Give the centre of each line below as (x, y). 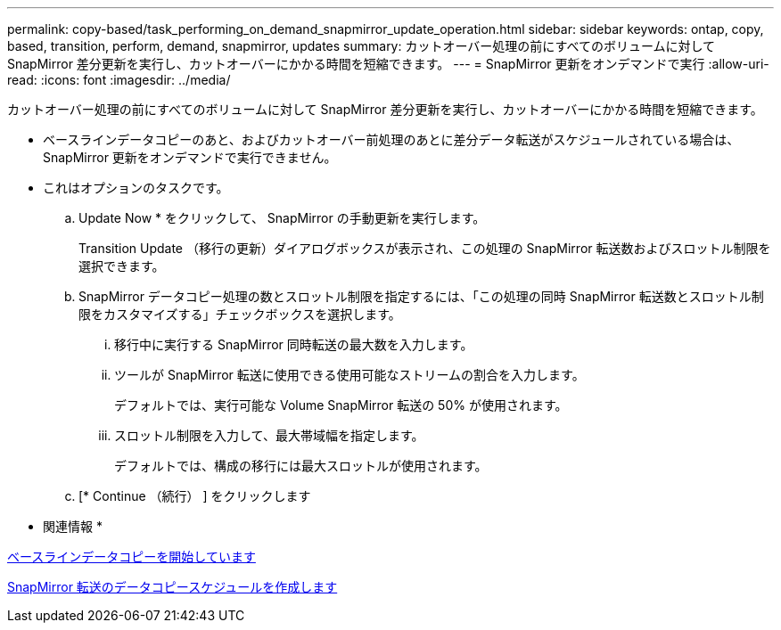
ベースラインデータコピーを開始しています (132, 556)
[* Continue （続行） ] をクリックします (195, 496)
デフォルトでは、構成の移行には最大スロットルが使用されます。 (301, 466)
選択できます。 (122, 266)
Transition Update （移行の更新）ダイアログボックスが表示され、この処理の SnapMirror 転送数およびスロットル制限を (425, 248)
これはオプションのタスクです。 (136, 188)
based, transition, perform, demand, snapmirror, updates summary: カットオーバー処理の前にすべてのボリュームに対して (362, 46)
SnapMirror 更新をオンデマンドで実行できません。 (190, 157)
